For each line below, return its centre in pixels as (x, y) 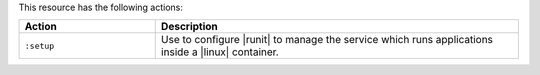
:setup (39, 45)
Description (189, 27)
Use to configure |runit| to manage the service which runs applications (327, 40)
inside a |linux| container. (219, 52)
